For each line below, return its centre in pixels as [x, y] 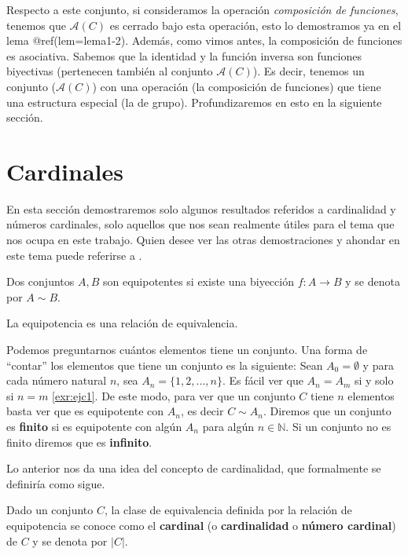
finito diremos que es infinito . [79, 442]
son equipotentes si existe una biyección [198, 281]
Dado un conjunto [50, 510]
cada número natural [57, 380]
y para [378, 365]
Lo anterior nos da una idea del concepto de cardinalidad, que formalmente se [194, 468]
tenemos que [36, 25]
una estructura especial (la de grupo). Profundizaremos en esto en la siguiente [194, 102]
